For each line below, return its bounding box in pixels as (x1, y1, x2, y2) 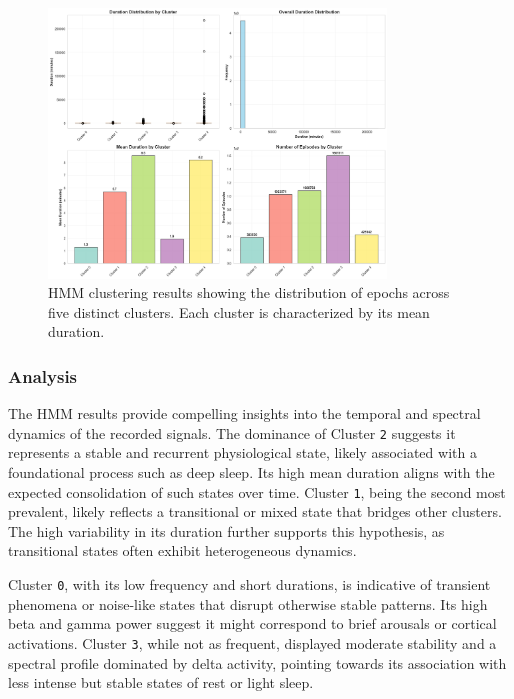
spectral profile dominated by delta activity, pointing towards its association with (8, 652, 507, 673)
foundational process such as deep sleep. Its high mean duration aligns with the (8, 462, 495, 483)
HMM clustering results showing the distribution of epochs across (48, 282, 450, 303)
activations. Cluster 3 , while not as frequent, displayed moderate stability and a (8, 632, 497, 653)
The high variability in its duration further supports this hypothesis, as (8, 520, 445, 541)
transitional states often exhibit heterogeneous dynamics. (8, 540, 357, 561)
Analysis (8, 363, 78, 388)
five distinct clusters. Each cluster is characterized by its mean (48, 301, 430, 322)
